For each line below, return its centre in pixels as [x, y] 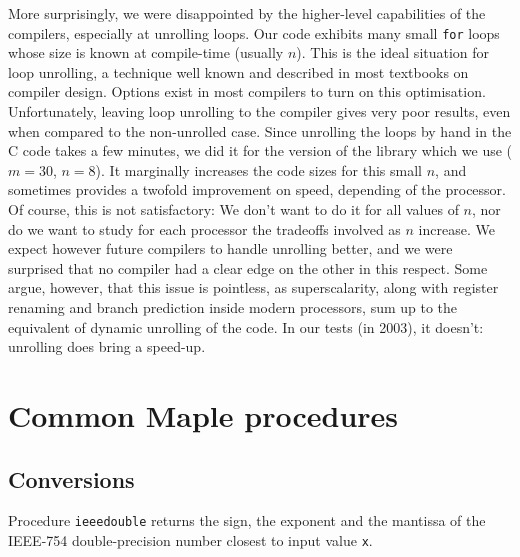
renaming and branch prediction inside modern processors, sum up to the [233, 306]
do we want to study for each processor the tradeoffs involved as [204, 228]
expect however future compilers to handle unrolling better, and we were [230, 248]
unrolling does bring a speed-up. [107, 346]
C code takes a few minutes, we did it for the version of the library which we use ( [260, 150]
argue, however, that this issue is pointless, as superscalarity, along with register [253, 287]
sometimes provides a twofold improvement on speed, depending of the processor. [257, 189]
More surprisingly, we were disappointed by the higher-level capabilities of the [247, 13]
